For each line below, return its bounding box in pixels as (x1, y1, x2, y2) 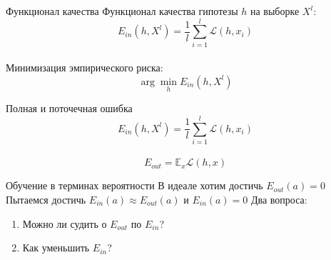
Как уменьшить (22, 240, 90, 255)
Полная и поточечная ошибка (6, 101, 133, 116)
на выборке (250, 4, 300, 18)
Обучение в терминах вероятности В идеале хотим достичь (6, 178, 263, 193)
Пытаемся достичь (6, 192, 86, 207)
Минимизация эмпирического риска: (6, 60, 163, 75)
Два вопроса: (251, 192, 307, 207)
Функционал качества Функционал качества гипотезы (6, 4, 238, 18)
